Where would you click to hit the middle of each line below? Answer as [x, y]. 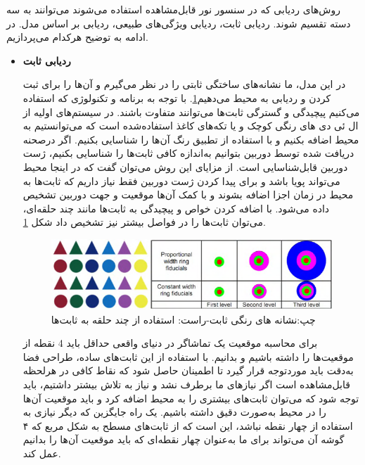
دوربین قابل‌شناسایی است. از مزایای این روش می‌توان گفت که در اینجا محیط [185, 166]
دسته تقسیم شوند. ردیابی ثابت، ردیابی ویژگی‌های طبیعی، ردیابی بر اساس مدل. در [179, 23]
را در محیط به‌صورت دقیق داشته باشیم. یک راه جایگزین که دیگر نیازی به [174, 412]
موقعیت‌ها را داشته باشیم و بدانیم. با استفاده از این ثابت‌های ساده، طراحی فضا [188, 356]
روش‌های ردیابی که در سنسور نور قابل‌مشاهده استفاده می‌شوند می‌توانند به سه [173, 9]
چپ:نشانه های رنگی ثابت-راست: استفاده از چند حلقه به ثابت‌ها [183, 319]
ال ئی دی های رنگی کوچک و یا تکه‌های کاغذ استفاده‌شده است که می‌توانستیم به [191, 126]
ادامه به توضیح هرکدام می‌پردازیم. [77, 37]
